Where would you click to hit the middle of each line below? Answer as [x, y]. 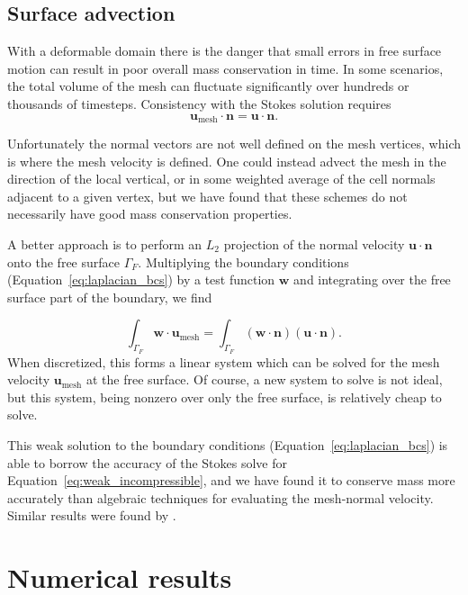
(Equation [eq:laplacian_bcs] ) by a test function [141, 279]
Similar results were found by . [92, 515]
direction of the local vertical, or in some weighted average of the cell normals [221, 179]
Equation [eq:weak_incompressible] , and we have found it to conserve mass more [231, 480]
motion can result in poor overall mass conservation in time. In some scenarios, [225, 68]
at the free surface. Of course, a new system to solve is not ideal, [264, 379]
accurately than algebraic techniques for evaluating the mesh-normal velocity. [220, 497]
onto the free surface [63, 261]
